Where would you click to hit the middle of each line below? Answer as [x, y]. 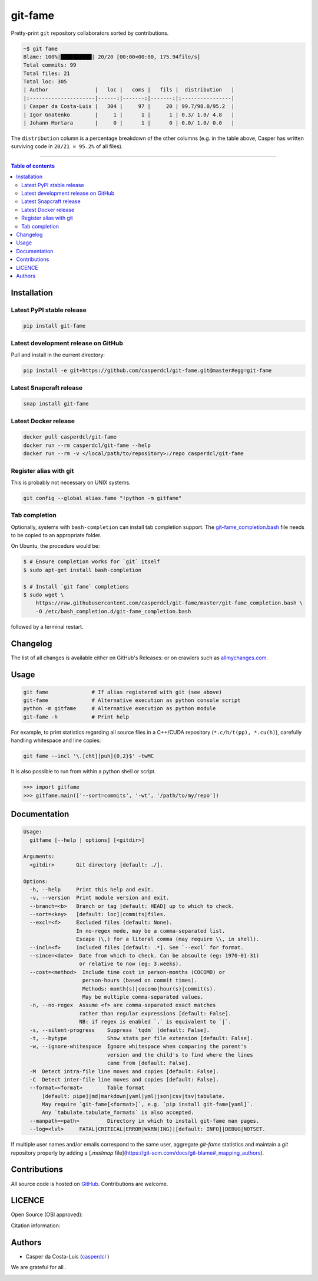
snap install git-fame [56, 404]
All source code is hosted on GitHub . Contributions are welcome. [90, 1184]
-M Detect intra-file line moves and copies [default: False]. [124, 1071]
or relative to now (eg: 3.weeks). [130, 964]
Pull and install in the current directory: [58, 355]
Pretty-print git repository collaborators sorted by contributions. [90, 33]
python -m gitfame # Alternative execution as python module [120, 709]
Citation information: [36, 1226]
